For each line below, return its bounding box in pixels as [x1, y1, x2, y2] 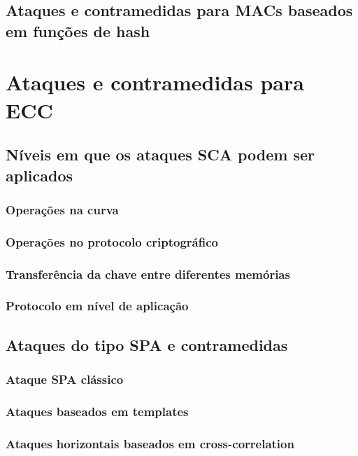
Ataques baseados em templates [6, 402, 189, 420]
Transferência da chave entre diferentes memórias [6, 265, 290, 282]
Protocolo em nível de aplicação [6, 297, 189, 315]
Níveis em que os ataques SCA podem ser [6, 144, 315, 165]
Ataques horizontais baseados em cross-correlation [6, 434, 294, 452]
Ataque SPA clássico [6, 370, 124, 387]
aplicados [6, 164, 73, 186]
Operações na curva [6, 200, 119, 218]
